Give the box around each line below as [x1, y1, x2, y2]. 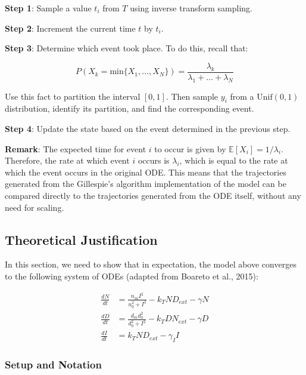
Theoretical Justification [5, 230, 158, 248]
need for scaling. [5, 201, 64, 213]
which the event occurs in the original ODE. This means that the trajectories [5, 165, 286, 178]
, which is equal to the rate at [179, 154, 288, 167]
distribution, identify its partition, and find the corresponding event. [5, 102, 254, 115]
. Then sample [166, 90, 218, 102]
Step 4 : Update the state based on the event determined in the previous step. [5, 122, 291, 135]
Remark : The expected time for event [5, 142, 146, 155]
